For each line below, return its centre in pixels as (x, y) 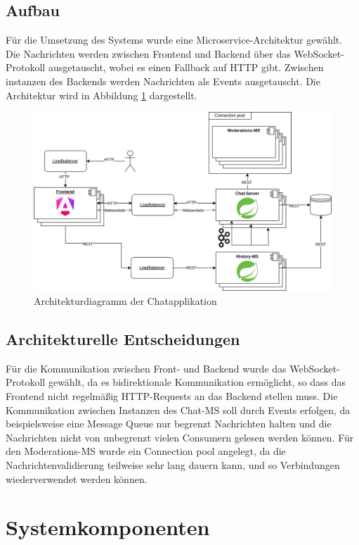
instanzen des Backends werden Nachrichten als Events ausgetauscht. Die (163, 81)
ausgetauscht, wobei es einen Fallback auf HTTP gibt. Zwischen (186, 67)
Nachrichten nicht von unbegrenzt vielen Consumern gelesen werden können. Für (180, 437)
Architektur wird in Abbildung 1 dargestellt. (102, 95)
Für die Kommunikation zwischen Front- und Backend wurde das (146, 368)
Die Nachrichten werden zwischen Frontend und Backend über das (148, 53)
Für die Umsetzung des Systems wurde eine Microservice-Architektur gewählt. (174, 40)
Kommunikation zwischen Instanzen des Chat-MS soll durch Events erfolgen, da (178, 409)
